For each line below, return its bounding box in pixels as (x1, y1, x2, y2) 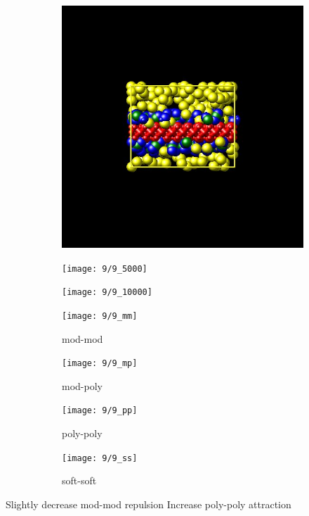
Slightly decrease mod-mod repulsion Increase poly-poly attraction (6, 496, 291, 511)
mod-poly (62, 378, 103, 393)
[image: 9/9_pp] (62, 405, 138, 416)
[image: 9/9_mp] (62, 358, 138, 369)
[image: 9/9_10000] (62, 287, 152, 298)
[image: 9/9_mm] (62, 310, 138, 321)
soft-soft (62, 473, 97, 488)
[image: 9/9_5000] (62, 263, 147, 274)
